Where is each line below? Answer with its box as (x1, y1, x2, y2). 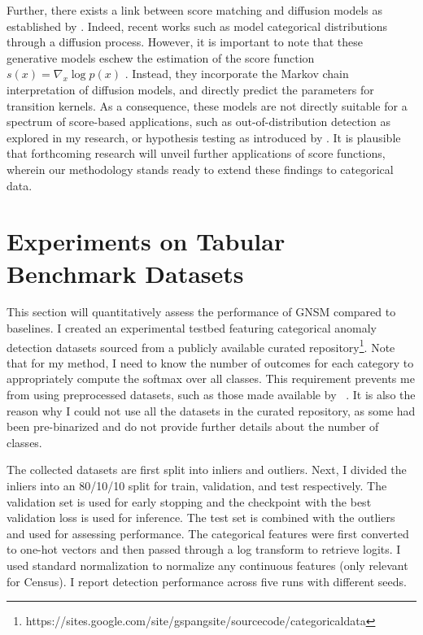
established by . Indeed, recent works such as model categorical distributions (7, 17, 388, 34)
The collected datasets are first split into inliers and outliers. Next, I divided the (7, 461, 407, 478)
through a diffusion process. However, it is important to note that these (7, 33, 364, 50)
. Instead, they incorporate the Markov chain (124, 65, 349, 82)
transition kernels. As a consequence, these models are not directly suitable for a (7, 97, 408, 114)
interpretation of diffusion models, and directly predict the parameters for (7, 80, 374, 98)
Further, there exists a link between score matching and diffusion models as (7, 2, 383, 18)
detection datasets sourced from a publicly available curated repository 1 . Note (7, 336, 395, 355)
